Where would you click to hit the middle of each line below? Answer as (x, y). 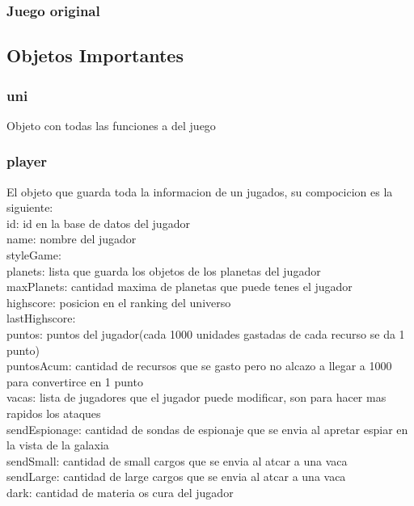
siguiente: (30, 207)
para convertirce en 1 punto (75, 381)
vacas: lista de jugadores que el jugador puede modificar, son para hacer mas (196, 397)
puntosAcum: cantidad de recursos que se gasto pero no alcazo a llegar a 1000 (199, 366)
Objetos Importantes (95, 55)
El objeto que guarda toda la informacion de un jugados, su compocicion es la (200, 191)
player (27, 161)
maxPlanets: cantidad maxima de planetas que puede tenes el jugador (180, 287)
